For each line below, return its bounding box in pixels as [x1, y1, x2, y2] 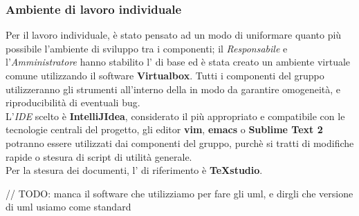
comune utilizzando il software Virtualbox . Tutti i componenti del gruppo [6, 68, 324, 82]
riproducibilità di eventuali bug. [6, 95, 140, 110]
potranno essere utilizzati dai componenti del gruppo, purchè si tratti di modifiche [6, 135, 354, 150]
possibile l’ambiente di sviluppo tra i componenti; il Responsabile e [6, 41, 288, 55]
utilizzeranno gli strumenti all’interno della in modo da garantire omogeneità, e [6, 81, 341, 96]
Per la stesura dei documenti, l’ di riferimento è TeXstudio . [6, 163, 263, 177]
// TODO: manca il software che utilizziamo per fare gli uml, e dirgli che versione [6, 186, 353, 200]
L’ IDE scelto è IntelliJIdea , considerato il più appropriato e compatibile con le [6, 108, 345, 123]
